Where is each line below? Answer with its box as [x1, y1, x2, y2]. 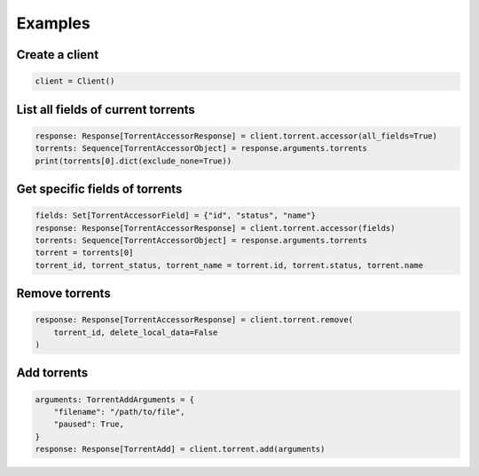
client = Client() [35, 76, 115, 86]
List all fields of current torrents [16, 102, 195, 117]
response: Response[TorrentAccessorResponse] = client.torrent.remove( [35, 315, 354, 325]
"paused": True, [53, 419, 124, 430]
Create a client [16, 47, 99, 62]
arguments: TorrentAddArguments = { [35, 394, 195, 404]
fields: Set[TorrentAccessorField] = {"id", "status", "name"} [35, 210, 317, 221]
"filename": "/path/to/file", [53, 407, 185, 417]
